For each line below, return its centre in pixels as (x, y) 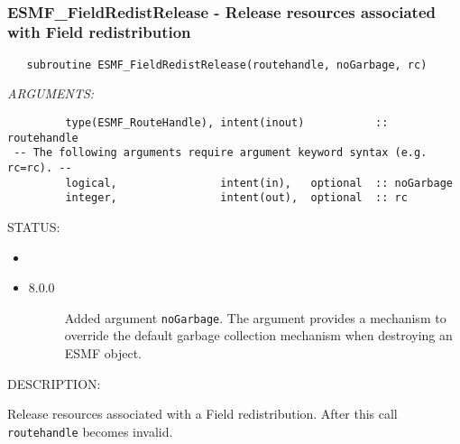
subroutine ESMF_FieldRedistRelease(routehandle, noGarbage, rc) (227, 65)
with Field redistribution (99, 32)
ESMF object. (103, 352)
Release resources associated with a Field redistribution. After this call (202, 414)
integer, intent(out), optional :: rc (236, 198)
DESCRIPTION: (54, 383)
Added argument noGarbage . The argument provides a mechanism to (255, 317)
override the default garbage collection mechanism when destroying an (258, 335)
